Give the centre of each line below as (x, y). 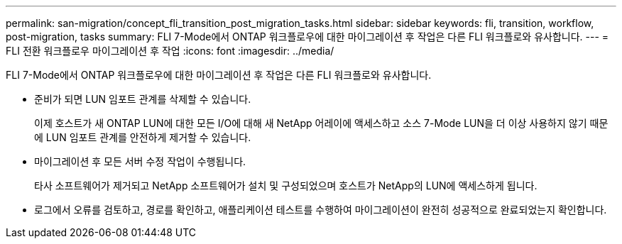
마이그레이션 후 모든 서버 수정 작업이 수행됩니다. (140, 161)
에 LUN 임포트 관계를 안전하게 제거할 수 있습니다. (143, 137)
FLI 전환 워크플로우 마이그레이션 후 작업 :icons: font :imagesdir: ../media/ (170, 51)
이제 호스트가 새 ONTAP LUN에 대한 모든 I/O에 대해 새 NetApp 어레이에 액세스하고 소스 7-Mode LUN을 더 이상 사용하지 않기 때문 (321, 123)
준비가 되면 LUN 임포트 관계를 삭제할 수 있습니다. (143, 99)
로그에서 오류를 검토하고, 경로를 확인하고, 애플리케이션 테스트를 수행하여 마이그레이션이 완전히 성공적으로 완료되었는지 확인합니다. (321, 210)
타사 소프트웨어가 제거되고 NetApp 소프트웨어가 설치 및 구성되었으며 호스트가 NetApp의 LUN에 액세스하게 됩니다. (286, 185)
